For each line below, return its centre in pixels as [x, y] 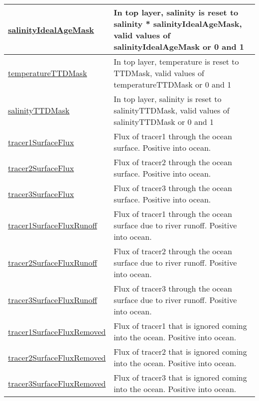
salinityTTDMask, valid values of [172, 110]
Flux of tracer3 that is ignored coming [180, 377]
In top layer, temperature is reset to [176, 61]
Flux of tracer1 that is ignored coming [180, 326]
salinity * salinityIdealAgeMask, [178, 24]
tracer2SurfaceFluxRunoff [53, 262]
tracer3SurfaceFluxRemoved [57, 383]
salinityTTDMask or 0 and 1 [164, 122]
